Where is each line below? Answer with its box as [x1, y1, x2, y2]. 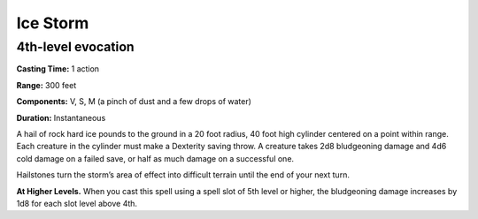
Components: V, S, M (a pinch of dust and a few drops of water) [16, 96, 252, 107]
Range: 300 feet [16, 79, 77, 90]
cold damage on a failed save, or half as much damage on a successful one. [16, 153, 295, 163]
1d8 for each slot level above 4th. [16, 198, 137, 208]
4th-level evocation [16, 39, 135, 55]
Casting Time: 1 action [16, 64, 100, 74]
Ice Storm [16, 13, 89, 33]
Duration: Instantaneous [16, 112, 106, 123]
